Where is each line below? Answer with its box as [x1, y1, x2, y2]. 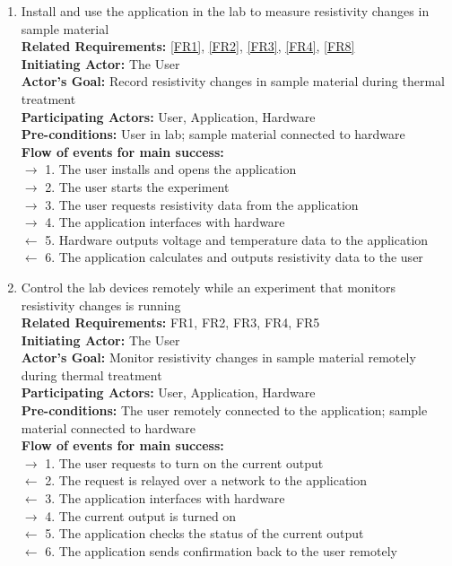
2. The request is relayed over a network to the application [45, 471, 368, 490]
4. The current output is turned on [45, 506, 237, 525]
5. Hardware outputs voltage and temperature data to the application [45, 230, 429, 248]
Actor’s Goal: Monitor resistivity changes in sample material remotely [21, 348, 416, 367]
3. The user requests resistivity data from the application [45, 195, 359, 213]
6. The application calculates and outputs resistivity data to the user [45, 248, 423, 266]
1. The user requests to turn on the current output [45, 453, 324, 472]
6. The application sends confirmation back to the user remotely [45, 541, 397, 560]
